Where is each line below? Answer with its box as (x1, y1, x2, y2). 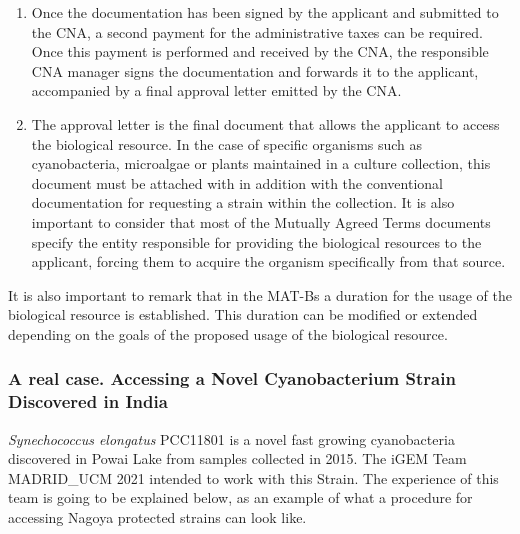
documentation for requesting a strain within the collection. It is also (31, 192, 455, 213)
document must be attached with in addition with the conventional (31, 172, 443, 193)
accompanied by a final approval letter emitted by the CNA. (31, 80, 402, 101)
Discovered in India (8, 389, 168, 414)
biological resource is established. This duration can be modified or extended (8, 304, 478, 325)
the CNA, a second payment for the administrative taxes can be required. (31, 21, 483, 42)
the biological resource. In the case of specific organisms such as (31, 133, 423, 154)
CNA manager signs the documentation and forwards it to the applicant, (31, 60, 479, 81)
